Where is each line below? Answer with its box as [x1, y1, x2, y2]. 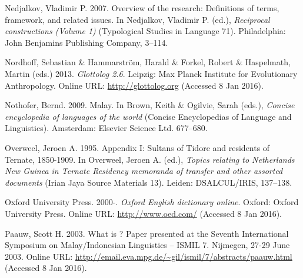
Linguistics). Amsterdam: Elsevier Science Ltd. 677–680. [5, 122, 208, 134]
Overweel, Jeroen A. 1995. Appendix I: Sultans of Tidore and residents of [5, 141, 270, 153]
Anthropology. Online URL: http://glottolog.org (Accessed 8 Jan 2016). [5, 79, 264, 91]
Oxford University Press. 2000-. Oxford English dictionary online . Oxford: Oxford [5, 196, 299, 208]
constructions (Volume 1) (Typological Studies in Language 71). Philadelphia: [5, 25, 286, 37]
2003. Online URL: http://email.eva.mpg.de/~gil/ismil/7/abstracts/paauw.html [5, 250, 292, 262]
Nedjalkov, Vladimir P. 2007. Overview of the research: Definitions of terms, [5, 2, 279, 14]
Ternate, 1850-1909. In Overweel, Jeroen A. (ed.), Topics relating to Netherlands [5, 153, 295, 165]
